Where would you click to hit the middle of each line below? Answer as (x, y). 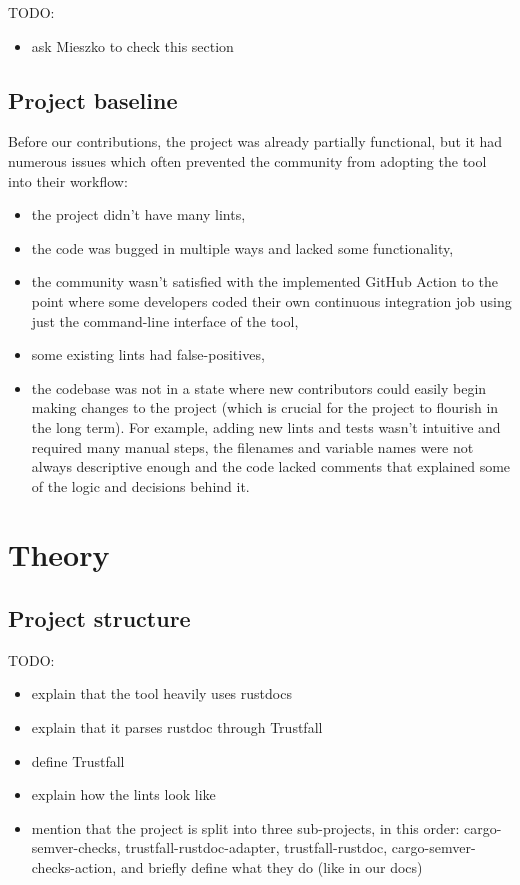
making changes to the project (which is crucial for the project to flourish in (265, 407)
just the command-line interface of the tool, (165, 320)
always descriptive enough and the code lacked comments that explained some (271, 466)
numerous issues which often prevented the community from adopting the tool (247, 160)
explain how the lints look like (123, 794)
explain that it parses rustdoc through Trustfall (177, 727)
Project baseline (93, 99)
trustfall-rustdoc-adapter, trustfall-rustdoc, (256, 847)
